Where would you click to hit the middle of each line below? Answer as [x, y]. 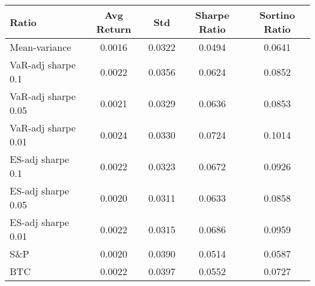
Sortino [277, 15]
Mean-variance [41, 47]
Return [114, 29]
